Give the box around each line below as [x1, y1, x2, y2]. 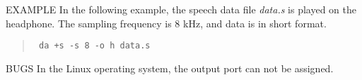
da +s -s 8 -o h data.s [38, 41, 151, 51]
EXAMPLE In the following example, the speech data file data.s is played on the [6, 2, 356, 16]
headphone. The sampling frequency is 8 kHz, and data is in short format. [6, 15, 327, 30]
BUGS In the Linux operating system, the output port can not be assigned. [6, 60, 334, 75]
